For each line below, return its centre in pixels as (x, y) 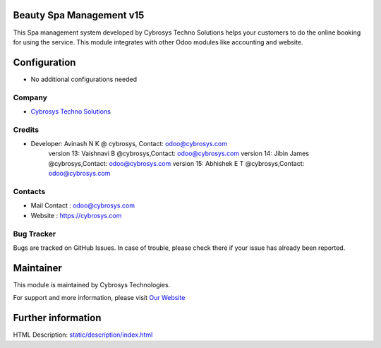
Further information (57, 318)
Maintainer (38, 268)
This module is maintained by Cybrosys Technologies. (92, 284)
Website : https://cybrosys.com (76, 215)
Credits (26, 129)
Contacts (29, 192)
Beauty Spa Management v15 (79, 15)
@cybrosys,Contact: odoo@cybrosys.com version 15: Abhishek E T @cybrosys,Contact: (176, 163)
